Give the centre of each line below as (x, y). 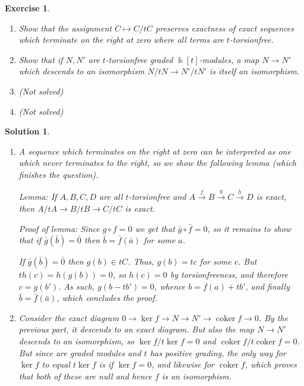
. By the (273, 317)
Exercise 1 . (27, 8)
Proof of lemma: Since (59, 228)
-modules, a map (229, 59)
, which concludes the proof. (107, 298)
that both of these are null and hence (85, 376)
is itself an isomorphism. (255, 71)
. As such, (76, 286)
